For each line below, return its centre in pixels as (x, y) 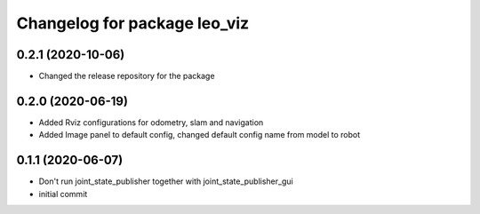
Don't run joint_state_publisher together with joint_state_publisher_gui (166, 181)
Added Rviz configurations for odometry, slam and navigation (151, 122)
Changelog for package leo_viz (133, 23)
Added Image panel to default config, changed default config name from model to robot (200, 135)
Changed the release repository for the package (127, 76)
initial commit (63, 194)
